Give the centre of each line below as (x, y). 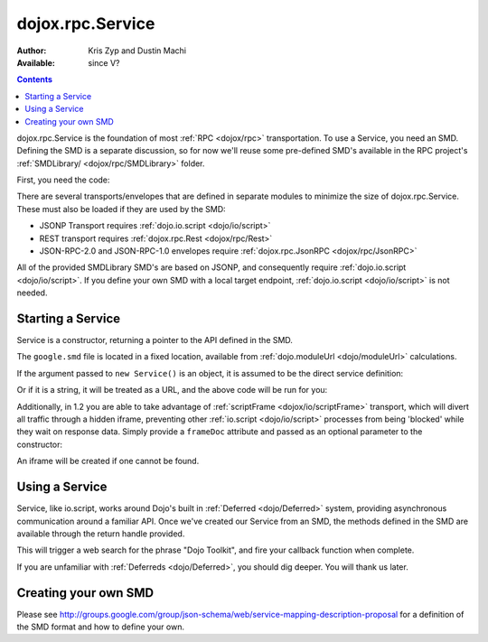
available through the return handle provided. (101, 534)
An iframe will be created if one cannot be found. (108, 461)
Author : (32, 51)
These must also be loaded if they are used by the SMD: (121, 209)
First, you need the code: (63, 180)
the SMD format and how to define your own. (101, 627)
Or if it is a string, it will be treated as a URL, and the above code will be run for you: (172, 390)
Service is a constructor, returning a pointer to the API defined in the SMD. (155, 340)
